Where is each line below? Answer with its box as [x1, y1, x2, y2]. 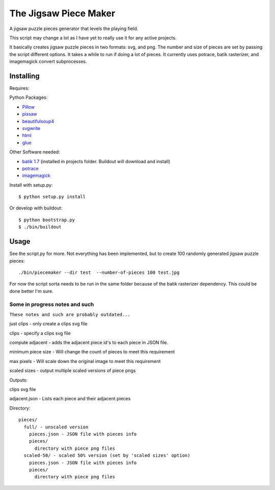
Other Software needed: [9, 149, 61, 155]
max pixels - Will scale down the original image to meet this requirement [9, 358, 161, 364]
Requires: [9, 85, 30, 91]
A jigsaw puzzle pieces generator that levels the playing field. [9, 25, 139, 32]
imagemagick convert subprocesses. [9, 59, 87, 65]
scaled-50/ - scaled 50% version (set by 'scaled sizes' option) [23, 453, 190, 458]
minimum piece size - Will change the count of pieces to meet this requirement [9, 349, 175, 355]
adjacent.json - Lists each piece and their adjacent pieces [9, 396, 131, 402]
